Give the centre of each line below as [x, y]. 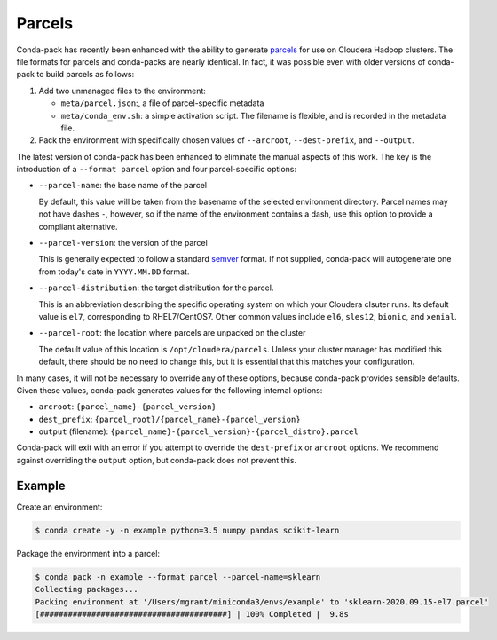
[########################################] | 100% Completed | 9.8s [192, 614]
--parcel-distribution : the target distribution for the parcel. [156, 288]
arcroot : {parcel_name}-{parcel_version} [127, 407]
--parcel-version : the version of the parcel [123, 243]
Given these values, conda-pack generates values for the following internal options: [170, 390]
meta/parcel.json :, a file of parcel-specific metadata [162, 103]
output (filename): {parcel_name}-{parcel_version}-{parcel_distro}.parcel [198, 431]
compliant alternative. [79, 226]
